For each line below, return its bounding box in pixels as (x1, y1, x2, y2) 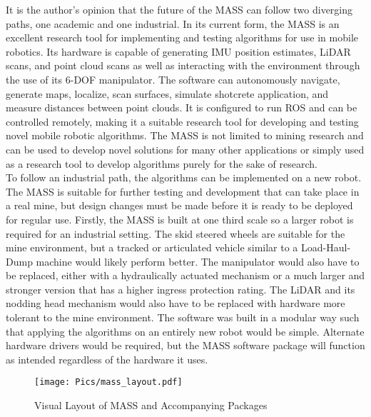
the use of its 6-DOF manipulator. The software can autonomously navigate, (6, 71, 340, 86)
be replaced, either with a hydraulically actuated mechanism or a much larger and (6, 268, 365, 283)
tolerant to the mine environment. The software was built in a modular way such (6, 310, 360, 325)
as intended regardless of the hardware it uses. (6, 351, 208, 366)
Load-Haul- (301, 240, 351, 255)
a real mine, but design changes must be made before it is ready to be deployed (6, 198, 353, 213)
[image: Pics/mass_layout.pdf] (34, 377, 183, 388)
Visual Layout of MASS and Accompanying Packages (34, 398, 268, 413)
